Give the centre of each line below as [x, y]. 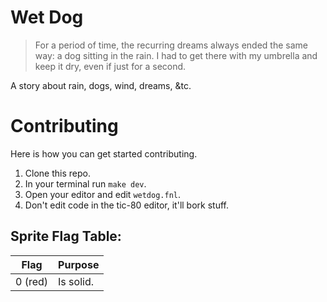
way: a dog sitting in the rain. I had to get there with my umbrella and [176, 55]
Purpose [79, 264]
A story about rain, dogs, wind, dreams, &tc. [101, 85]
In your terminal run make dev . [85, 183]
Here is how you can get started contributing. [104, 153]
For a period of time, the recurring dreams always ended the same [171, 45]
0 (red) [32, 281]
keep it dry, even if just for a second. [110, 66]
